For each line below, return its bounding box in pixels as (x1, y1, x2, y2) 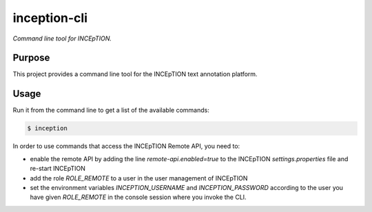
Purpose (12, 52, 50, 64)
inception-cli (12, 10, 88, 25)
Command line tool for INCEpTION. (12, 34, 112, 43)
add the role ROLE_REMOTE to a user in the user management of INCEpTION (30, 174, 248, 182)
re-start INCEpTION (30, 165, 86, 173)
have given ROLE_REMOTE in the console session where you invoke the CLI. (30, 193, 247, 202)
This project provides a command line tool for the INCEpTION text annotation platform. (12, 70, 258, 78)
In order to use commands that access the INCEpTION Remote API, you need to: (12, 142, 240, 150)
